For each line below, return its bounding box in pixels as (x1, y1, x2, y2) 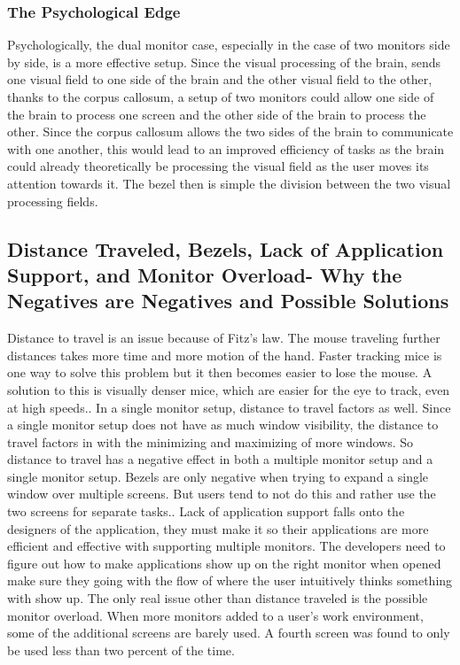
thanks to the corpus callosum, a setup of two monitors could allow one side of (7, 88, 434, 105)
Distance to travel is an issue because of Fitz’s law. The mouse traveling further (7, 329, 441, 347)
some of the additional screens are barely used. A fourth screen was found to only (7, 623, 450, 642)
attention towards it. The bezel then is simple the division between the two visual (7, 174, 451, 192)
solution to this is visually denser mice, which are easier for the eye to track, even (7, 380, 450, 398)
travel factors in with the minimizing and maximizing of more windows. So (7, 432, 413, 451)
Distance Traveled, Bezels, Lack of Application (7, 235, 444, 262)
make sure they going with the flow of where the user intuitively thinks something (7, 571, 453, 590)
